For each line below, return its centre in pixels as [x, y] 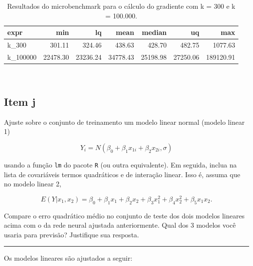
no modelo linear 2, [33, 184]
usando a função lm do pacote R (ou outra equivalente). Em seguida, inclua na [120, 164]
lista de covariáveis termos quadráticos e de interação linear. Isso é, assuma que [122, 174]
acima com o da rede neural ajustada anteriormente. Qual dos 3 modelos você [120, 225]
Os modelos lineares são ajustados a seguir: [68, 258]
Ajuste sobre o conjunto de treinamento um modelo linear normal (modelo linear [124, 122]
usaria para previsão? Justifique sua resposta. [72, 234]
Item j [20, 101]
